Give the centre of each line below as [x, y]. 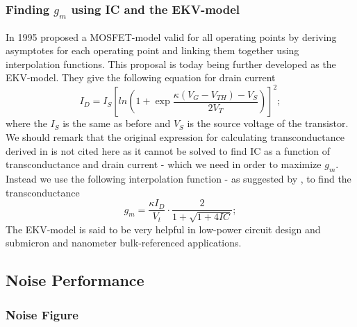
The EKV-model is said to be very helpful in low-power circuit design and [163, 229]
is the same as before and [117, 123]
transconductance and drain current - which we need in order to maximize [164, 164]
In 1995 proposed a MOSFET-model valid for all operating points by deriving [171, 36]
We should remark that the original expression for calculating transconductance [175, 137]
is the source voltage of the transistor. [268, 123]
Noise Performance [75, 280]
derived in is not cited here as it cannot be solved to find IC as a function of [168, 150]
